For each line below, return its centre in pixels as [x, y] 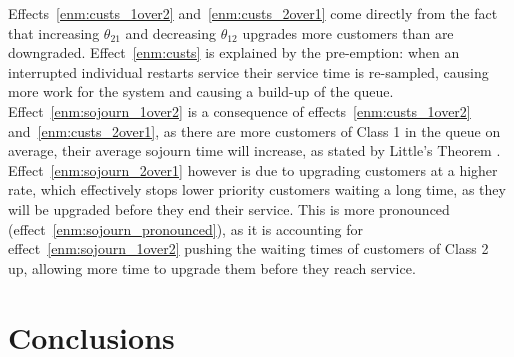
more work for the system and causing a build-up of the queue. [201, 91]
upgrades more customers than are [348, 32]
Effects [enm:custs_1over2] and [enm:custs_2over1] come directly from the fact [253, 13]
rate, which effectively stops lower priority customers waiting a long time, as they [257, 189]
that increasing [54, 32]
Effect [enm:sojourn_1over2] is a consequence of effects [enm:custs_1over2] [239, 110]
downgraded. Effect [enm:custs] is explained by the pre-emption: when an [234, 52]
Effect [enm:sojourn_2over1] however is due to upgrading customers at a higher [253, 169]
